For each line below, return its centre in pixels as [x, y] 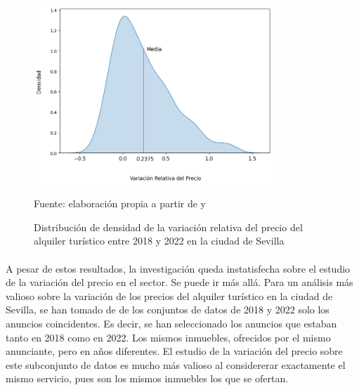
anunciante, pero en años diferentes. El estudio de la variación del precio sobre [174, 351]
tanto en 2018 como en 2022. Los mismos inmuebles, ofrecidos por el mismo [168, 337]
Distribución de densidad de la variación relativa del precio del [168, 227]
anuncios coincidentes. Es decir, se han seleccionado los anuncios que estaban [171, 323]
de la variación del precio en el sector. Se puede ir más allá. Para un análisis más [179, 282]
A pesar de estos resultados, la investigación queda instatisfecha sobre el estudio [178, 268]
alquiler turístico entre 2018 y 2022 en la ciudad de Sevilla [159, 241]
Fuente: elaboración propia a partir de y [120, 203]
